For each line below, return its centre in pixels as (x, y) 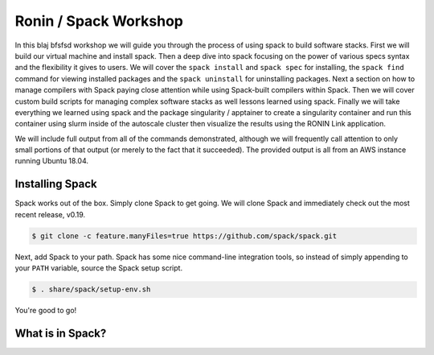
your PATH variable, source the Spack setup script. (99, 268)
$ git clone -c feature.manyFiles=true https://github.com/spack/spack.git (184, 236)
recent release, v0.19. (50, 214)
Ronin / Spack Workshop (99, 21)
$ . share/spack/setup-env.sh (91, 289)
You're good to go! (46, 311)
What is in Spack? (61, 333)
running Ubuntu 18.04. (51, 161)
